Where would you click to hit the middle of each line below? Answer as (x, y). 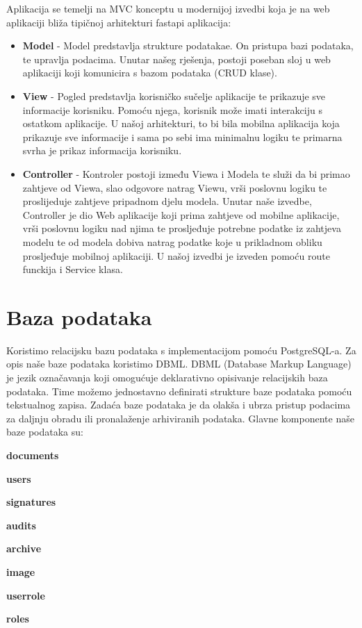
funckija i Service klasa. (73, 269)
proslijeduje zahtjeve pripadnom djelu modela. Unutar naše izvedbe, (167, 201)
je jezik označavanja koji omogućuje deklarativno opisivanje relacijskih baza (167, 377)
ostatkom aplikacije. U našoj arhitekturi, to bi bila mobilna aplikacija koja (181, 123)
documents (33, 455)
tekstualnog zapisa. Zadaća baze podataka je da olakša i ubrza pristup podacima (179, 405)
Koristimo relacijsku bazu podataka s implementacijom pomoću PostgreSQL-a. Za (181, 350)
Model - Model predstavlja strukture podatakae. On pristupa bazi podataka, (188, 46)
